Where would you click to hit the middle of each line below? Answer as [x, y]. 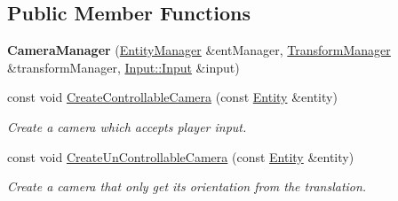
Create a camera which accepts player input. [127, 126]
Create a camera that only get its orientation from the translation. [187, 186]
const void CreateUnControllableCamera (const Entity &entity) [181, 156]
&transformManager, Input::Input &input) [123, 67]
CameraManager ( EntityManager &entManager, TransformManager [199, 50]
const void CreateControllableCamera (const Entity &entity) [172, 97]
